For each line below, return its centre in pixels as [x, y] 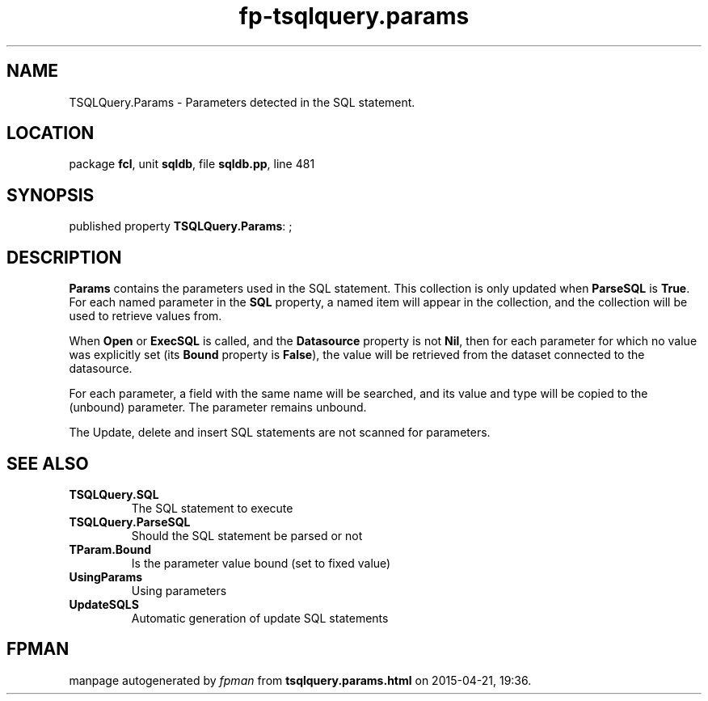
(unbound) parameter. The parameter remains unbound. [218, 408]
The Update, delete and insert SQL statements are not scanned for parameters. [280, 433]
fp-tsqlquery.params [354, 16]
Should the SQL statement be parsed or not [247, 535]
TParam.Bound [110, 549]
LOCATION [51, 133]
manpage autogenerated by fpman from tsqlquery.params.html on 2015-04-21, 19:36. [300, 680]
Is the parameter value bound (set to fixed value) [261, 563]
